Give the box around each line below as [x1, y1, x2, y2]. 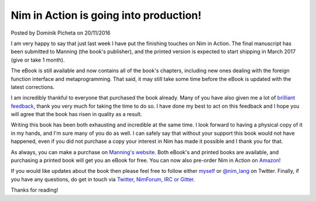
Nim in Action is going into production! [11, 9, 202, 22]
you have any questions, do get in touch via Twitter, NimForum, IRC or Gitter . [11, 176, 195, 183]
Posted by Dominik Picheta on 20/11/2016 [11, 29, 111, 36]
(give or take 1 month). [11, 56, 65, 63]
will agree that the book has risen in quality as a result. [11, 111, 143, 118]
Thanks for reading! [11, 186, 59, 193]
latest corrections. [11, 83, 55, 90]
